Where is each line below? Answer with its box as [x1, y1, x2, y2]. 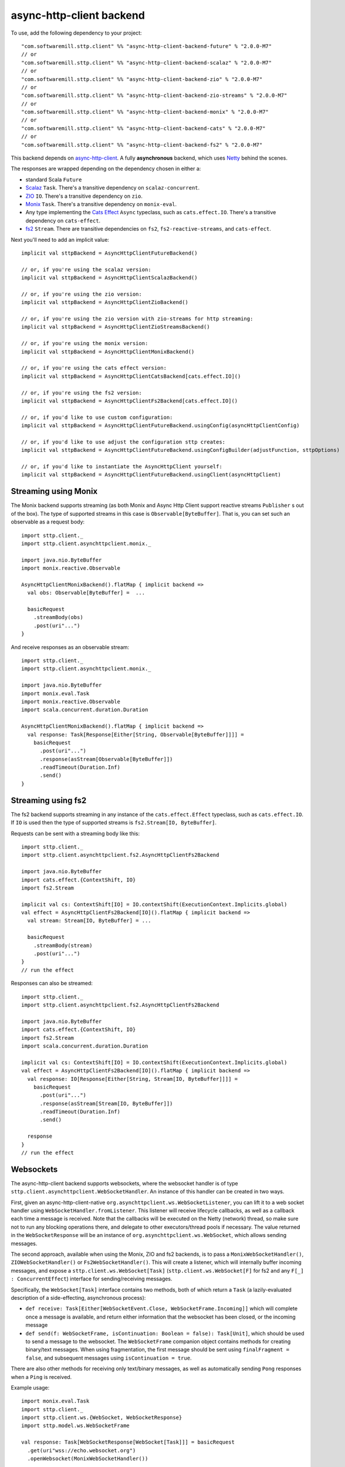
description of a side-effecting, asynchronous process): [11, 1294, 146, 1301]
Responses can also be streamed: [11, 980, 93, 987]
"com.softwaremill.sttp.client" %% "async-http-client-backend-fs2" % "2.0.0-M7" [21, 141, 263, 148]
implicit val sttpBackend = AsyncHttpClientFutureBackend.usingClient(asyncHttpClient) [21, 471, 282, 478]
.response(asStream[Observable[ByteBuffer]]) [39, 756, 173, 762]
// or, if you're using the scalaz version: [21, 266, 152, 273]
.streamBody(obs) [33, 614, 83, 621]
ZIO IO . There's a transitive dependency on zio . [25, 192, 143, 200]
